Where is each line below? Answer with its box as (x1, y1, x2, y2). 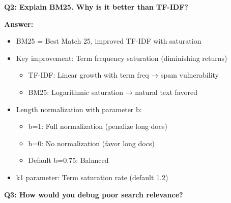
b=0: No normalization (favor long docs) (28, 138, 155, 148)
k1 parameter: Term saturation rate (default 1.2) (16, 172, 168, 182)
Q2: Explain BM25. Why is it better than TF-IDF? (4, 2, 188, 12)
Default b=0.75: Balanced (28, 155, 109, 165)
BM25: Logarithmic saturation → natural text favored (28, 86, 197, 97)
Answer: (4, 18, 34, 29)
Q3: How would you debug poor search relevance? (4, 189, 183, 199)
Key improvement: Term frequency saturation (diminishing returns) (16, 52, 227, 63)
